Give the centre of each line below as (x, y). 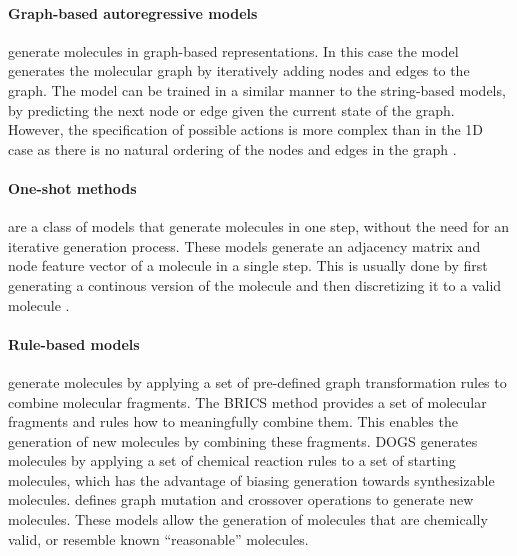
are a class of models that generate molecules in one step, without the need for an (258, 226)
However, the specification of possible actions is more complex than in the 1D (246, 129)
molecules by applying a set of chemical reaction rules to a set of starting (232, 460)
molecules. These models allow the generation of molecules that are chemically (248, 519)
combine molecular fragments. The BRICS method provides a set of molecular (247, 401)
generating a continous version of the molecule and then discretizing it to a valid (255, 284)
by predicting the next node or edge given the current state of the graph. (231, 109)
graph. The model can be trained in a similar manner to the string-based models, (257, 89)
